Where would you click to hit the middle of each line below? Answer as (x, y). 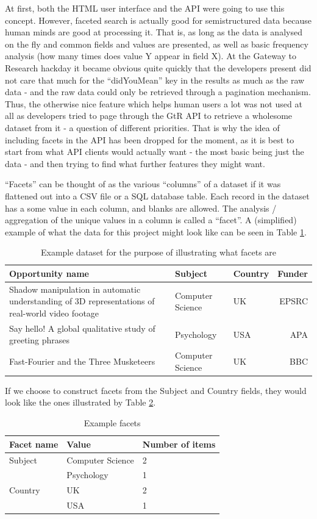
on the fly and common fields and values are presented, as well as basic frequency (157, 44)
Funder (293, 273)
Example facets (112, 423)
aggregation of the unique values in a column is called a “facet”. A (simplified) (151, 220)
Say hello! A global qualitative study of (82, 328)
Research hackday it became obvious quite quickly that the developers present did (158, 67)
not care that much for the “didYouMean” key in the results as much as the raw (155, 80)
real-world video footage (54, 313)
